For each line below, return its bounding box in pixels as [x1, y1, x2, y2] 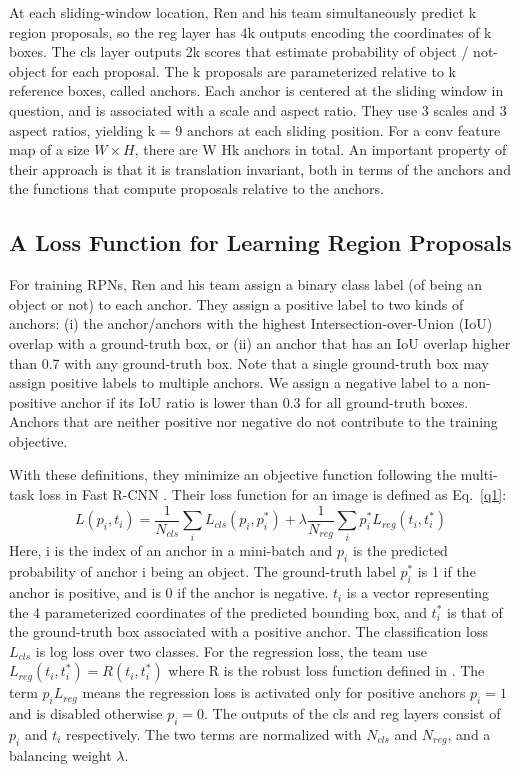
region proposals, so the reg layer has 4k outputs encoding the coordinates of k [9, 21, 492, 42]
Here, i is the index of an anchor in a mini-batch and [9, 540, 333, 561]
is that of [447, 601, 503, 622]
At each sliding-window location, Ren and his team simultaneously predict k [9, 2, 477, 22]
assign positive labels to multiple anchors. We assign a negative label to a [9, 372, 459, 393]
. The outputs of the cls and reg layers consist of [204, 703, 501, 724]
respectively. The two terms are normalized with [66, 724, 362, 745]
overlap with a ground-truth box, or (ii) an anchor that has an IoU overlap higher [9, 332, 511, 353]
